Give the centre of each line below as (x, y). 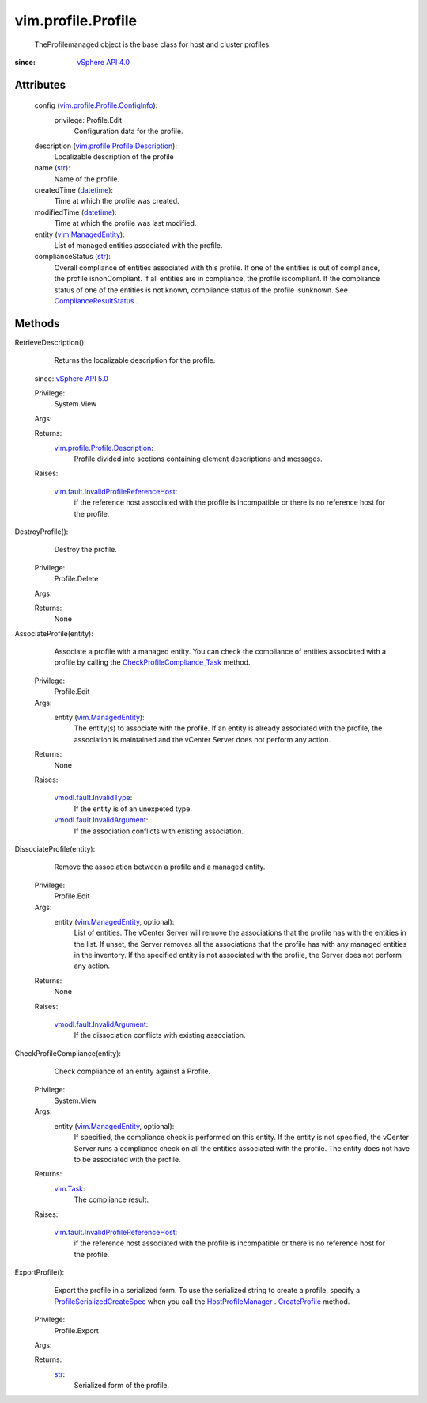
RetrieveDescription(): (50, 342)
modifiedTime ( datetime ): (76, 212)
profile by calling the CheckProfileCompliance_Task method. (152, 662)
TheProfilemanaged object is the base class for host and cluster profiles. (153, 44)
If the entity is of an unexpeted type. (133, 809)
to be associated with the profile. (127, 1159)
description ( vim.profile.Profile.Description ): (106, 146)
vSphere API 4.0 (104, 62)
